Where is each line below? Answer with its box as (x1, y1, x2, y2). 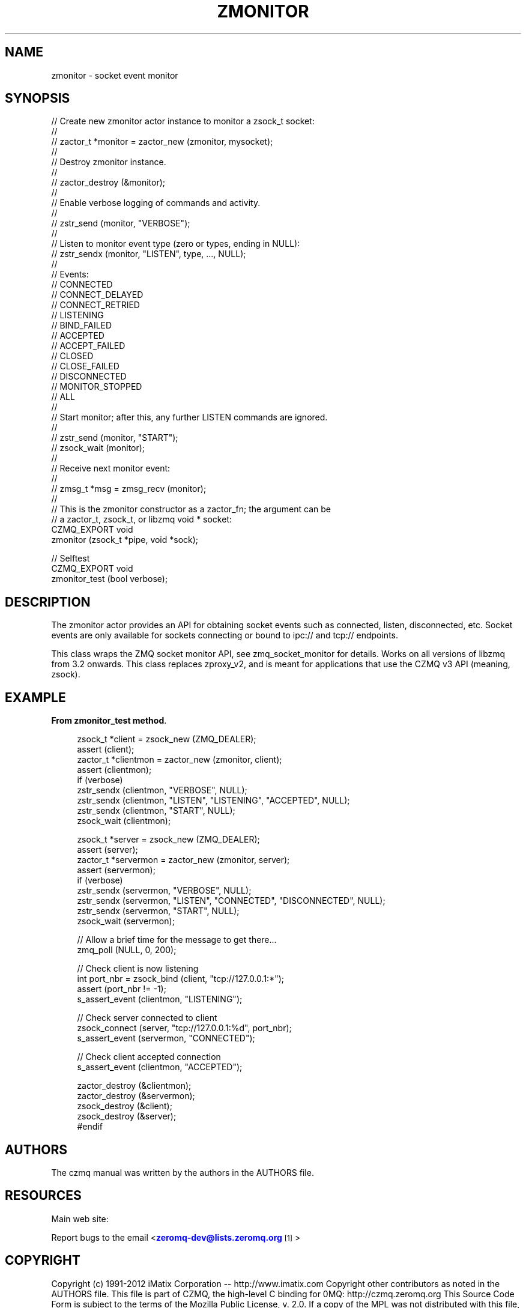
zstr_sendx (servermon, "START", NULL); (77, 906, 240, 916)
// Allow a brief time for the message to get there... (77, 934, 277, 945)
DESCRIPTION (5, 594, 91, 610)
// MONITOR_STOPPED (51, 381, 142, 392)
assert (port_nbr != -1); (77, 984, 166, 995)
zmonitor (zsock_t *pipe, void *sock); (51, 534, 199, 545)
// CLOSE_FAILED (51, 361, 119, 372)
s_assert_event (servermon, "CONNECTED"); (77, 1033, 255, 1044)
